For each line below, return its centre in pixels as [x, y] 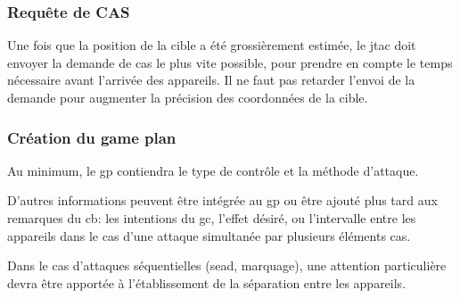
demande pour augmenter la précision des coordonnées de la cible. [188, 97]
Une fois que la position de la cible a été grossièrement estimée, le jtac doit [212, 45]
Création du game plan [92, 137]
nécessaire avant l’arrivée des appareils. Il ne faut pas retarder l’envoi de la [211, 80]
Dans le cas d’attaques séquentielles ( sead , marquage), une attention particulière [227, 265]
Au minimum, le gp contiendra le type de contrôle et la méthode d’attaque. [213, 170]
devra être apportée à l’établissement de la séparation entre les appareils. [207, 282]
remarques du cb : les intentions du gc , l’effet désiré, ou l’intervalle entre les [212, 218]
